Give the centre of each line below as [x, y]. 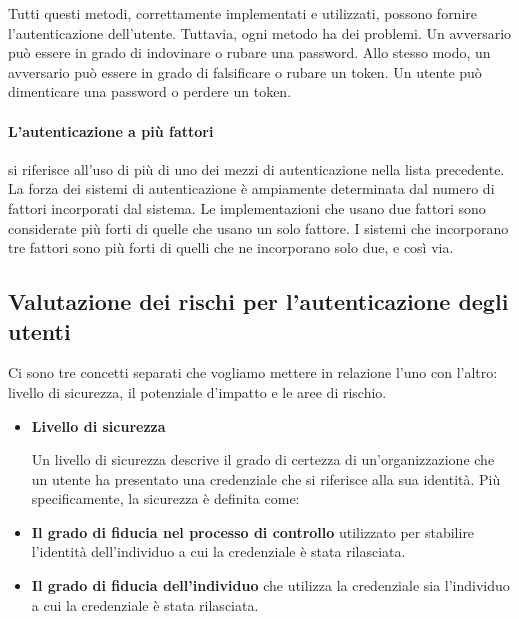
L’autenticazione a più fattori [111, 130]
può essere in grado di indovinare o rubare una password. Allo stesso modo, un [249, 52]
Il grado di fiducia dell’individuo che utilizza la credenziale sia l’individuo [270, 585]
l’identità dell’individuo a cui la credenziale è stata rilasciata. [218, 551]
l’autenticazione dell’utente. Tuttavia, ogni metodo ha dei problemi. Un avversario [260, 32]
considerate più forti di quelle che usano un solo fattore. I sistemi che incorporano [258, 227]
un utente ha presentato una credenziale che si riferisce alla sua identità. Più [266, 478]
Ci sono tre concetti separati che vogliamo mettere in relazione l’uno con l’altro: [253, 372]
